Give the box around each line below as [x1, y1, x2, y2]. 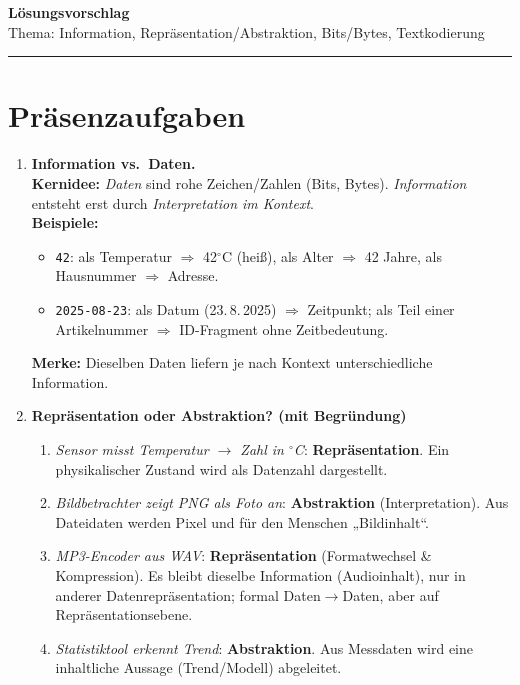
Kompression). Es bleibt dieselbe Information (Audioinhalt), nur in [55, 564, 466, 585]
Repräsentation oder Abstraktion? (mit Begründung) [31, 405, 407, 426]
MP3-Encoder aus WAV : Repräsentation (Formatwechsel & [55, 545, 432, 566]
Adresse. [167, 265, 219, 286]
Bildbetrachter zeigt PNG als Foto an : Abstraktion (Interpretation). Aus [55, 492, 509, 513]
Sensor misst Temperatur [55, 438, 209, 459]
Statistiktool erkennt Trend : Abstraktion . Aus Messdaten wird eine [55, 637, 474, 658]
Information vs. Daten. [31, 153, 196, 174]
